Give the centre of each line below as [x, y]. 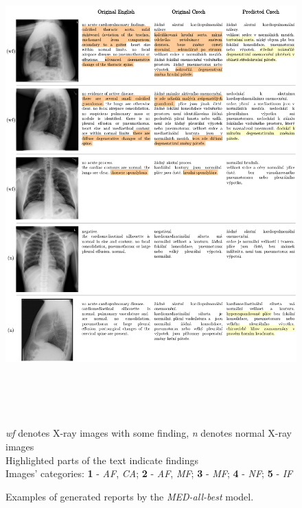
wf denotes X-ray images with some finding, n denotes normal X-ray [149, 433]
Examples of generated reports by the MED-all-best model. [130, 496]
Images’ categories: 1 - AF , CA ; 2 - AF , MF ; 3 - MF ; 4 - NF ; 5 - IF [149, 473]
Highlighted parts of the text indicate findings [102, 460]
